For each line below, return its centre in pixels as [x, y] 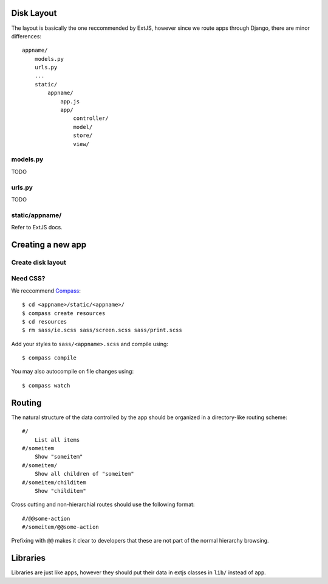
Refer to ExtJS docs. [37, 228]
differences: [26, 36]
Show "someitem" [59, 457]
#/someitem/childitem [54, 482]
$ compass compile [50, 358]
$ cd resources [45, 322]
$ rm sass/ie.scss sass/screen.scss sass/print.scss [102, 330]
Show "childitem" [60, 491]
